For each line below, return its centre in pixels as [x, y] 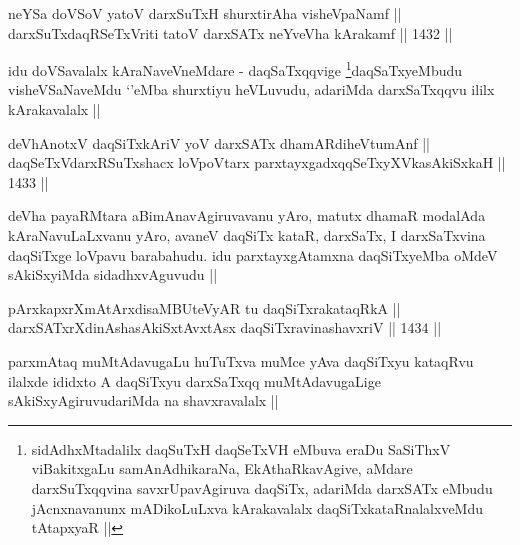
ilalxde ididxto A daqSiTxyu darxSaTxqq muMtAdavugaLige [194, 380]
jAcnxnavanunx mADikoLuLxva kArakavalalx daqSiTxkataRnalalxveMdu [257, 507]
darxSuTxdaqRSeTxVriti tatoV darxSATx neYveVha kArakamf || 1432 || [230, 32]
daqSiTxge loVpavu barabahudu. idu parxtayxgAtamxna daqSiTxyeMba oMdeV [253, 254]
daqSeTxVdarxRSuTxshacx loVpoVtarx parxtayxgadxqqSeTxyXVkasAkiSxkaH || [257, 162]
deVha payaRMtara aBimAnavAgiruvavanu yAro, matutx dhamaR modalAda [247, 215]
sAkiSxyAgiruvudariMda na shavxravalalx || [143, 400]
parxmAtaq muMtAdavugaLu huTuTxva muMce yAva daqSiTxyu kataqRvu [241, 360]
